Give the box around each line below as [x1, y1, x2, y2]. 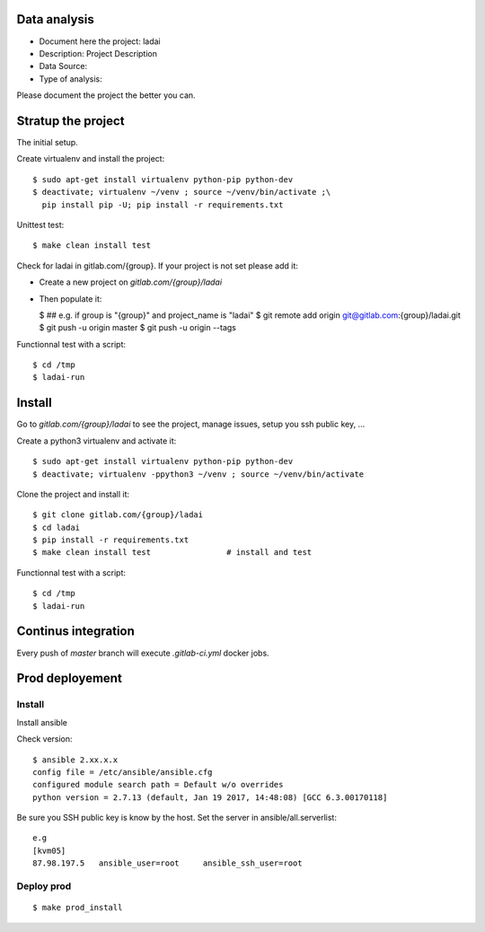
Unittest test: [16, 219, 65, 230]
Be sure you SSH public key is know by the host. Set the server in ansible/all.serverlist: [16, 813, 337, 823]
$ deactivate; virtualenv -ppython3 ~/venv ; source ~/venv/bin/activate [32, 469, 365, 479]
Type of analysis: [39, 73, 102, 84]
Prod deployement [16, 671, 123, 686]
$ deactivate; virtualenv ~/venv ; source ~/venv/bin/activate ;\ [32, 187, 331, 198]
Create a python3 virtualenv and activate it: [16, 435, 177, 446]
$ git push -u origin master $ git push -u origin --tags [39, 322, 237, 333]
